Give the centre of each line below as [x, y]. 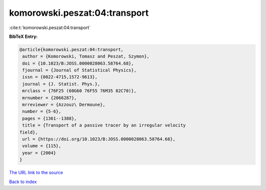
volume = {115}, [42, 146]
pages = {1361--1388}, [50, 118]
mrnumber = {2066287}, [50, 98]
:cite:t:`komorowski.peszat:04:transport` [50, 28]
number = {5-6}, [42, 111]
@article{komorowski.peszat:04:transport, [71, 49]
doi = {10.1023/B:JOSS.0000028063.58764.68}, [78, 63]
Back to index [23, 182]
